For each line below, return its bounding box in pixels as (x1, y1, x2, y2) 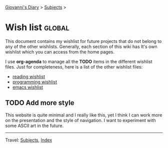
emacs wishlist (12, 84, 43, 90)
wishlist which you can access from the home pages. (5, 48, 115, 54)
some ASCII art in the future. (5, 122, 64, 128)
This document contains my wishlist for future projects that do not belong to (5, 38, 162, 44)
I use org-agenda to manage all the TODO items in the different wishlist (5, 58, 152, 64)
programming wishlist (12, 78, 57, 84)
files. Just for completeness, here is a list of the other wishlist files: (5, 63, 143, 69)
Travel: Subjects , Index (5, 137, 52, 143)
